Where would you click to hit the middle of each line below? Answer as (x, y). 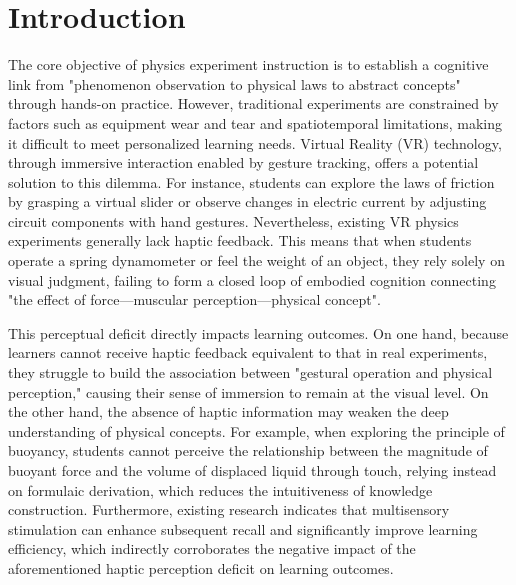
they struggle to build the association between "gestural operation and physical (250, 372)
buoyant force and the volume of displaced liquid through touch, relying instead (252, 470)
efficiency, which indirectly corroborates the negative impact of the (212, 548)
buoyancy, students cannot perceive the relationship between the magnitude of (248, 450)
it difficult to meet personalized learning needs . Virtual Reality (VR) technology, (255, 142)
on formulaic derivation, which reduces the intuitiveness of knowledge (220, 489)
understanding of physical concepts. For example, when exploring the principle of (256, 430)
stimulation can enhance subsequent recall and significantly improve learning (243, 528)
